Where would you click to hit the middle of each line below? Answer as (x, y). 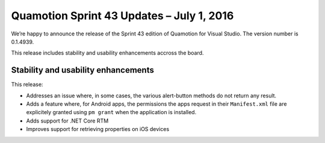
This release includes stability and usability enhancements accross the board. (107, 53)
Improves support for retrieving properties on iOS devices (98, 129)
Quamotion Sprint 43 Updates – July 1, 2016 (122, 16)
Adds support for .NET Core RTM (67, 121)
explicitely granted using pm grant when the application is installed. (111, 112)
